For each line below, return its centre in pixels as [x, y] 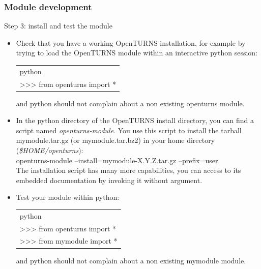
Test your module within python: [68, 197]
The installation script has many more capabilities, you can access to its [128, 170]
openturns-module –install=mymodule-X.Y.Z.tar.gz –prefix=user [117, 160]
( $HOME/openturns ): [50, 150]
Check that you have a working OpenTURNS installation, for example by [131, 42]
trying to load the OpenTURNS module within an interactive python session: [137, 53]
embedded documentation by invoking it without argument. [109, 180]
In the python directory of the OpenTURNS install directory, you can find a [135, 120]
